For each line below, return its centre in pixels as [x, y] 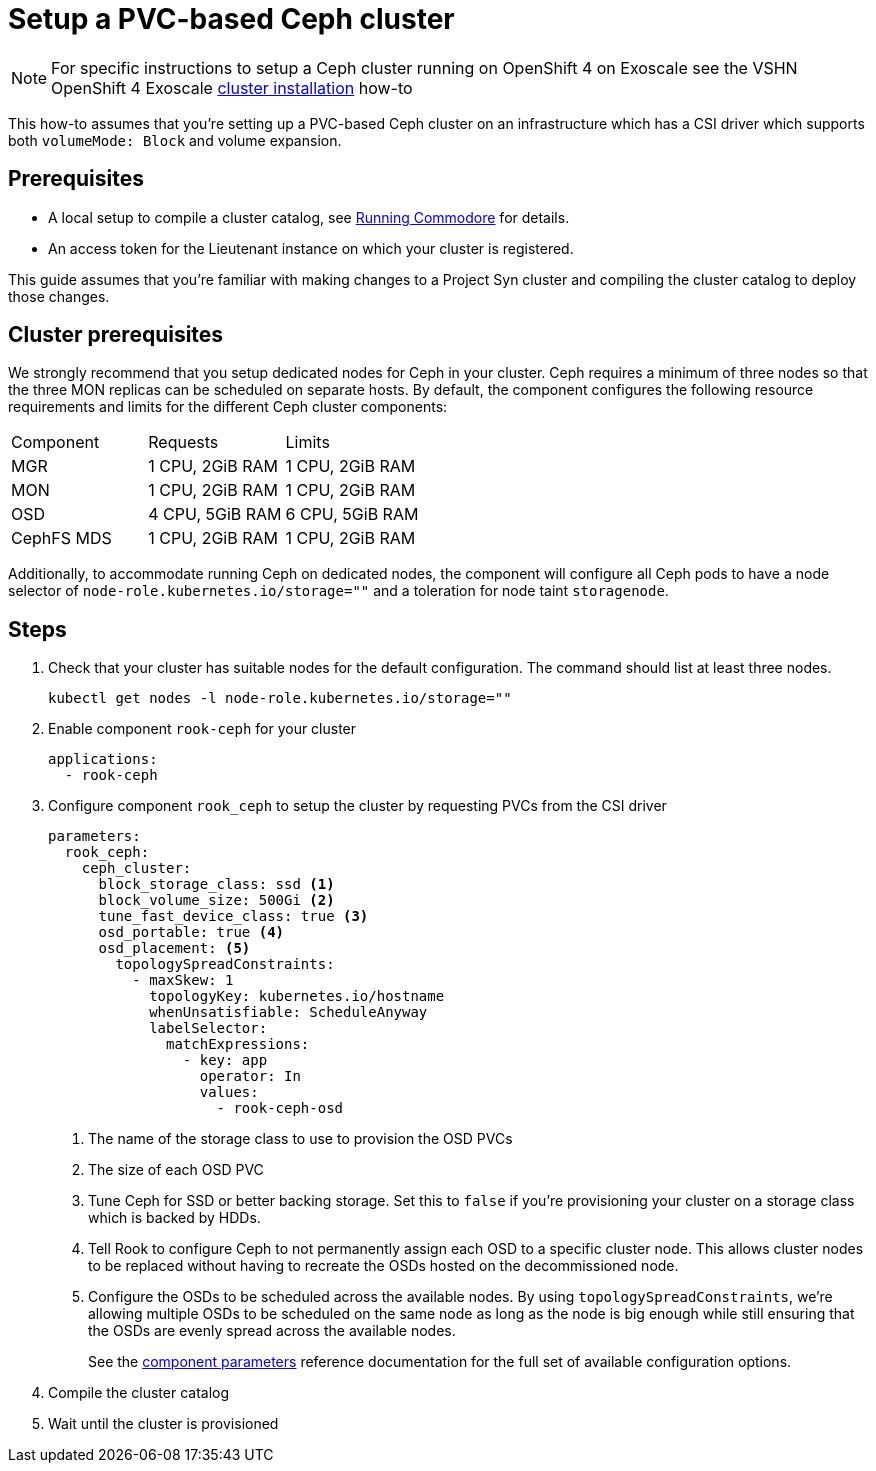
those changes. [59, 296]
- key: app [225, 1060]
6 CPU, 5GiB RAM [352, 514]
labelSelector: [208, 1028]
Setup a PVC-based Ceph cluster [231, 19]
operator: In [250, 1076]
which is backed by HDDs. [174, 1218]
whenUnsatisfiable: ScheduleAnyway [288, 1012]
